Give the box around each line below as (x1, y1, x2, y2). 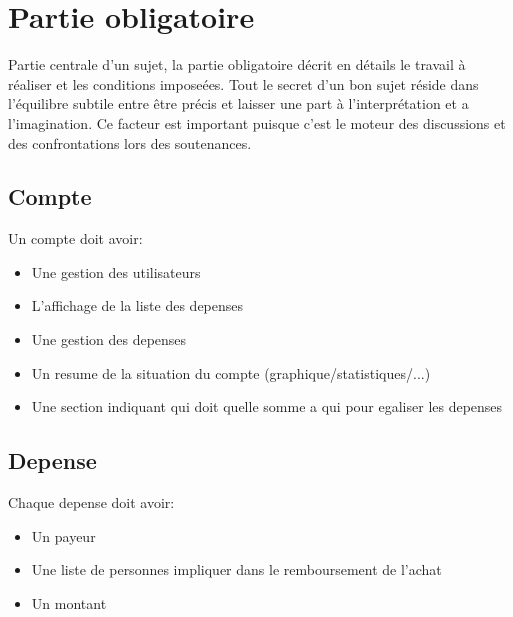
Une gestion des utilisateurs (31, 261, 201, 282)
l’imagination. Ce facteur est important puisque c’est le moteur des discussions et (8, 112, 506, 133)
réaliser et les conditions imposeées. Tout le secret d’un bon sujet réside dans (8, 73, 479, 94)
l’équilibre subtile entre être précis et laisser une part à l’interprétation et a (8, 93, 469, 114)
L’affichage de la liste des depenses (31, 295, 244, 316)
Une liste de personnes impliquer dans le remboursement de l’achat (31, 559, 442, 580)
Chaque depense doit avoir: (8, 492, 175, 513)
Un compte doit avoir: (8, 228, 143, 249)
